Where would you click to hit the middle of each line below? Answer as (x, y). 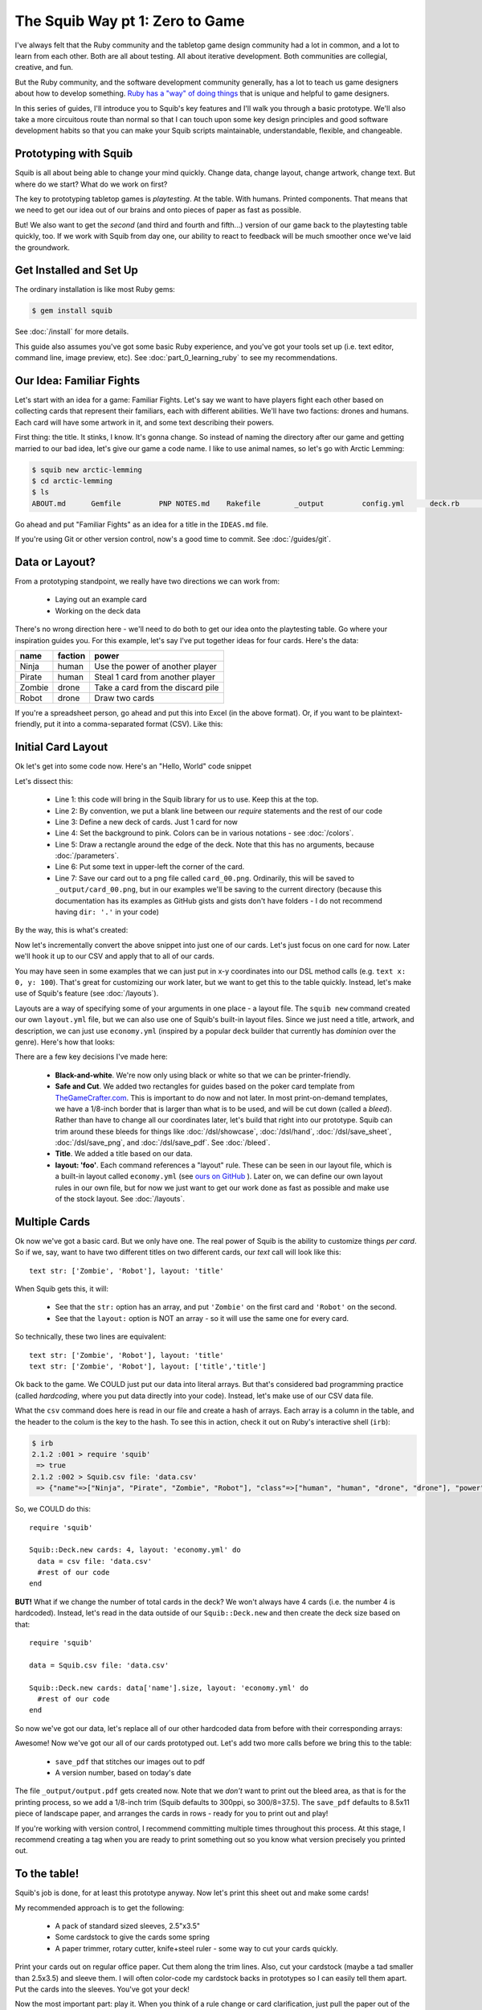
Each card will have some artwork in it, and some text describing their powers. (145, 422)
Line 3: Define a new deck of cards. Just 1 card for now (147, 822)
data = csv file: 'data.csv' (95, 1561)
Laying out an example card (101, 600)
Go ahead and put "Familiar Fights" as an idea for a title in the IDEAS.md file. (141, 524)
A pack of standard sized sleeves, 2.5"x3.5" (128, 1926)
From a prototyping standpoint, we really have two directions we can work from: (147, 581)
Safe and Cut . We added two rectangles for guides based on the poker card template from (205, 1086)
